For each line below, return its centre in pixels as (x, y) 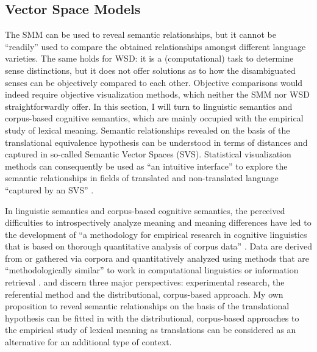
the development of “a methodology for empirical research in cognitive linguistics (156, 234)
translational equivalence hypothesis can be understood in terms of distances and (156, 142)
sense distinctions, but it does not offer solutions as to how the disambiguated (150, 70)
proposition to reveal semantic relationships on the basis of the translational (147, 306)
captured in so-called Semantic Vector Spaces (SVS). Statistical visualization (148, 154)
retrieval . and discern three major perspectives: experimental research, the (145, 282)
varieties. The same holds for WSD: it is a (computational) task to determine (149, 58)
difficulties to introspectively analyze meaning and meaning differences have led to (158, 222)
